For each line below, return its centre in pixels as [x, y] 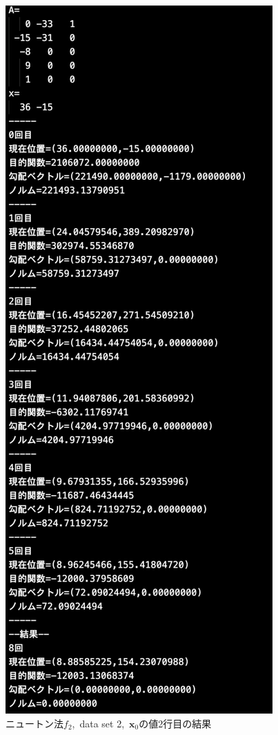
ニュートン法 [34, 723]
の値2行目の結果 [175, 723]
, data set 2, [98, 723]
